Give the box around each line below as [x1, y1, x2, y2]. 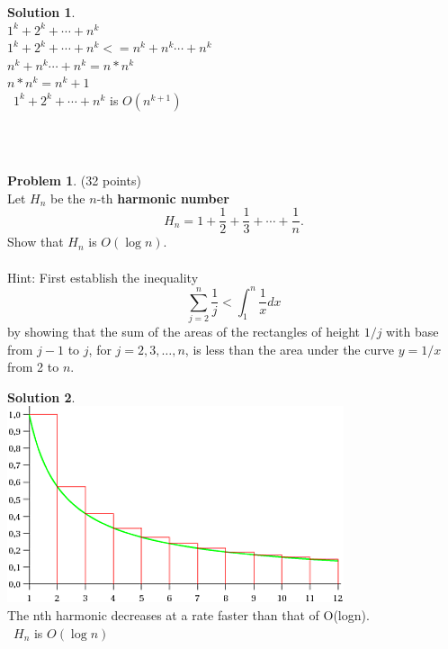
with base [386, 322, 439, 341]
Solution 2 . [7, 387, 76, 406]
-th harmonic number [96, 188, 229, 207]
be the [50, 188, 85, 207]
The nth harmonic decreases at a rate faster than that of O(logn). [7, 605, 370, 624]
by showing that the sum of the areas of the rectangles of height [7, 322, 360, 341]
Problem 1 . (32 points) [7, 171, 141, 190]
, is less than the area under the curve [184, 339, 394, 358]
